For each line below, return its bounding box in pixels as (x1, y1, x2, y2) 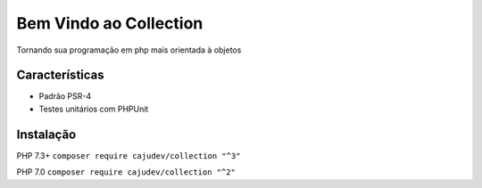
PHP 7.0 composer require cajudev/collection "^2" (16, 167, 237, 177)
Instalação (16, 127, 77, 142)
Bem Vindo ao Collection (16, 13, 204, 33)
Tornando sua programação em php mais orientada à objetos (16, 45, 242, 55)
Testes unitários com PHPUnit (38, 103, 149, 114)
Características (16, 68, 104, 83)
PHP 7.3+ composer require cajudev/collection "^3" (16, 150, 241, 160)
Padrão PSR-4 (38, 91, 92, 102)
